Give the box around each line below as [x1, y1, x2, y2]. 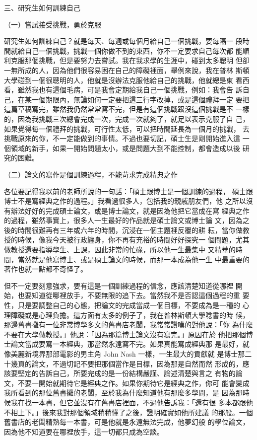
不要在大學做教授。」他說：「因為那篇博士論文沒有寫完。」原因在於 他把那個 [4, 329, 246, 339]
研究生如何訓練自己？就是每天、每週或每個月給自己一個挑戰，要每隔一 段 [4, 36, 243, 46]
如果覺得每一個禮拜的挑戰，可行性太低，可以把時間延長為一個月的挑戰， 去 [4, 123, 250, 134]
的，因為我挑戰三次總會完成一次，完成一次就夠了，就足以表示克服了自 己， [4, 113, 250, 124]
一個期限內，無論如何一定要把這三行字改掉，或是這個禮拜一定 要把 [31, 94, 250, 104]
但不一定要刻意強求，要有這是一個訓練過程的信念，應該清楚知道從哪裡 [4, 280, 233, 291]
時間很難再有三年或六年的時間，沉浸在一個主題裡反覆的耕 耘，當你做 [17, 224, 243, 235]
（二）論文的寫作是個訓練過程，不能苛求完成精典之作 [4, 169, 178, 179]
